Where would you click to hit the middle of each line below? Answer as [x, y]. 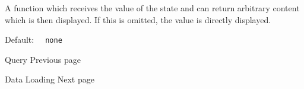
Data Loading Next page [50, 79]
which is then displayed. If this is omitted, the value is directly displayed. [138, 19]
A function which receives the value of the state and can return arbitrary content [152, 8]
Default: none [34, 39]
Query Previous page [43, 59]
